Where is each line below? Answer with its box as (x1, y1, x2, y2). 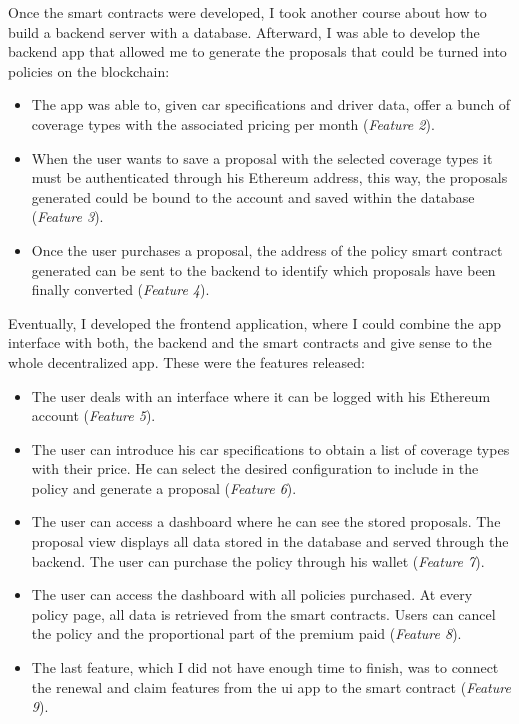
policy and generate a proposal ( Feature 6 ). (31, 477, 297, 498)
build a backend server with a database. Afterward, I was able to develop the (8, 21, 480, 42)
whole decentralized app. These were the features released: (8, 351, 365, 372)
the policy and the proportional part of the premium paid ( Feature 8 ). (31, 623, 462, 644)
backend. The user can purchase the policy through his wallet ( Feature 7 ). (31, 550, 485, 571)
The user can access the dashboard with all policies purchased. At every (31, 584, 473, 605)
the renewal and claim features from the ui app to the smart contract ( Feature (31, 676, 511, 697)
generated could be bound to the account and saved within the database (31, 186, 475, 207)
